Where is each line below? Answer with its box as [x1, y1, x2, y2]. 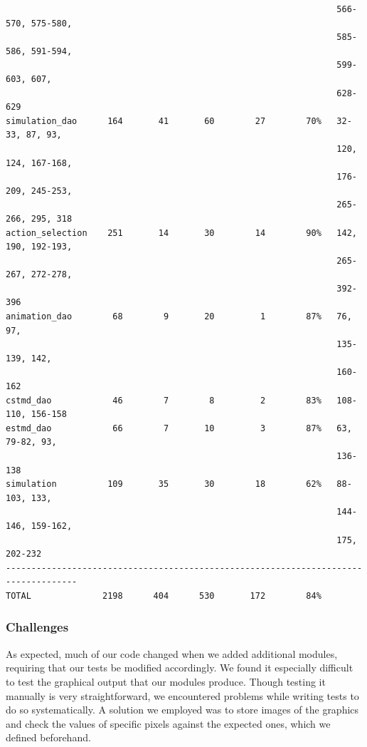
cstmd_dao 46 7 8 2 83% [6, 395, 321, 406]
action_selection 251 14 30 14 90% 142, [6, 227, 357, 238]
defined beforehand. [6, 730, 91, 745]
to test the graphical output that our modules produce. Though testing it [6, 674, 326, 689]
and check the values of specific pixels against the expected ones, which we [6, 716, 331, 731]
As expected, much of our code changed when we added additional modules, [6, 646, 338, 661]
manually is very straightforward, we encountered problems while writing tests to [6, 688, 359, 703]
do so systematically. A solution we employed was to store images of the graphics [6, 702, 359, 717]
